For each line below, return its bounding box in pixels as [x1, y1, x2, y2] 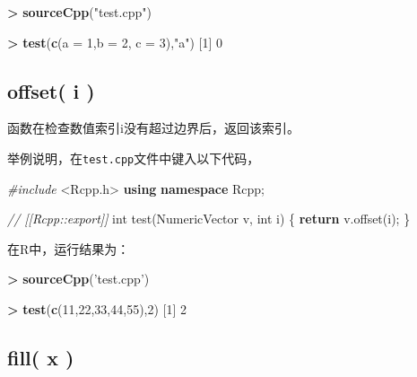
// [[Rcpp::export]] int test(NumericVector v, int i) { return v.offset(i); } [7, 209, 411, 228]
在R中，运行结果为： [7, 239, 130, 258]
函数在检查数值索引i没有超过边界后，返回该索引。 [7, 118, 300, 137]
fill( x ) [7, 344, 74, 371]
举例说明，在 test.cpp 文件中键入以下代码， [7, 148, 260, 167]
